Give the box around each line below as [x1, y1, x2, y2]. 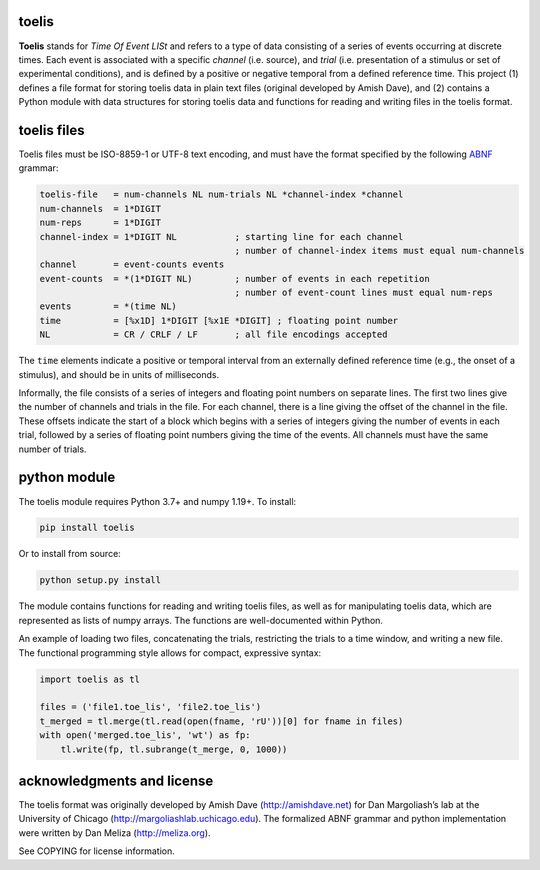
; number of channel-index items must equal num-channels [234, 245, 525, 256]
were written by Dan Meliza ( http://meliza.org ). [18, 826, 211, 839]
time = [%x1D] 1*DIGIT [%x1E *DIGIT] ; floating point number [39, 315, 399, 326]
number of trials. [18, 443, 87, 455]
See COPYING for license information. [18, 845, 175, 857]
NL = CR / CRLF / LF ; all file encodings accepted [39, 329, 388, 340]
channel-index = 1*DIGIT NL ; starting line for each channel [39, 231, 404, 242]
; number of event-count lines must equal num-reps [234, 287, 494, 299]
